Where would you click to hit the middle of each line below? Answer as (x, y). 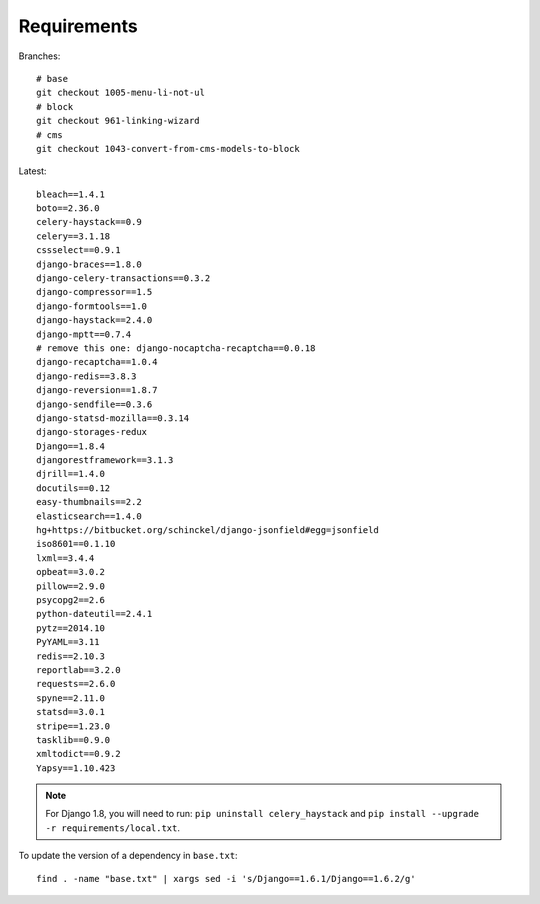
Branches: (39, 56)
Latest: (32, 171)
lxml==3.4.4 (65, 558)
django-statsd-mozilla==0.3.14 (113, 418)
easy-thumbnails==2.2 (89, 502)
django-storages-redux (92, 432)
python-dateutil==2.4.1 (94, 614)
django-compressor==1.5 (94, 292)
